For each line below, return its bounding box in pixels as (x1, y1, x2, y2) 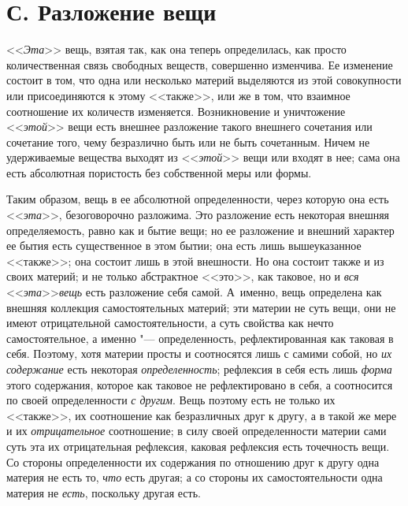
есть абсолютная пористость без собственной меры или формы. (6, 164, 312, 180)
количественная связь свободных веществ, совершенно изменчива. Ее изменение (6, 56, 393, 73)
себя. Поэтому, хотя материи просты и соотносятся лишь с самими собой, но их (6, 345, 392, 362)
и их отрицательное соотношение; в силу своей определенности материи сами (6, 422, 387, 439)
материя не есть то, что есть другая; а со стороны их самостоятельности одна (6, 469, 383, 486)
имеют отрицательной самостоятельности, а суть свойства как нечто (6, 314, 334, 331)
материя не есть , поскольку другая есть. (6, 484, 201, 500)
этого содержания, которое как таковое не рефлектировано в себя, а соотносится (6, 376, 393, 393)
